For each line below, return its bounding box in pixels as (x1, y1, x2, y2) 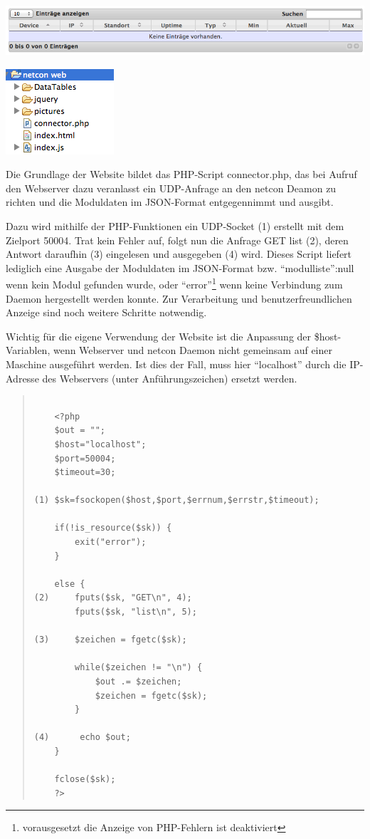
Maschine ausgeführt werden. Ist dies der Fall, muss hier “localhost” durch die (6, 356, 347, 371)
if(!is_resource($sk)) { (54, 523, 172, 533)
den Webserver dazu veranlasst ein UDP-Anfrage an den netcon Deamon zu (6, 180, 337, 195)
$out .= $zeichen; (95, 677, 182, 687)
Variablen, (6, 343, 51, 358)
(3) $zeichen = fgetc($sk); (33, 635, 187, 645)
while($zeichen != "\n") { (75, 662, 203, 673)
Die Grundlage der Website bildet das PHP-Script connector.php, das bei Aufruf (6, 167, 357, 182)
